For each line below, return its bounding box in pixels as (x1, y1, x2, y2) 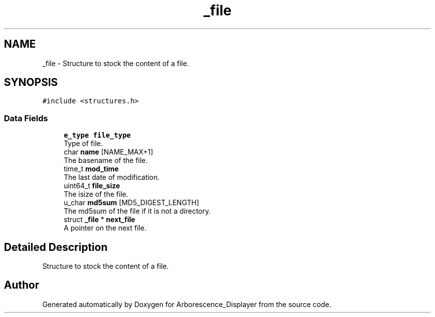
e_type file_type (64, 131, 131, 140)
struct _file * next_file (64, 215, 136, 224)
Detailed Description (4, 240, 108, 253)
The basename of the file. (64, 156, 148, 165)
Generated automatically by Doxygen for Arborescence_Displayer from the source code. (42, 300, 332, 309)
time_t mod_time (64, 164, 119, 173)
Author (4, 279, 39, 292)
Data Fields (4, 113, 48, 123)
